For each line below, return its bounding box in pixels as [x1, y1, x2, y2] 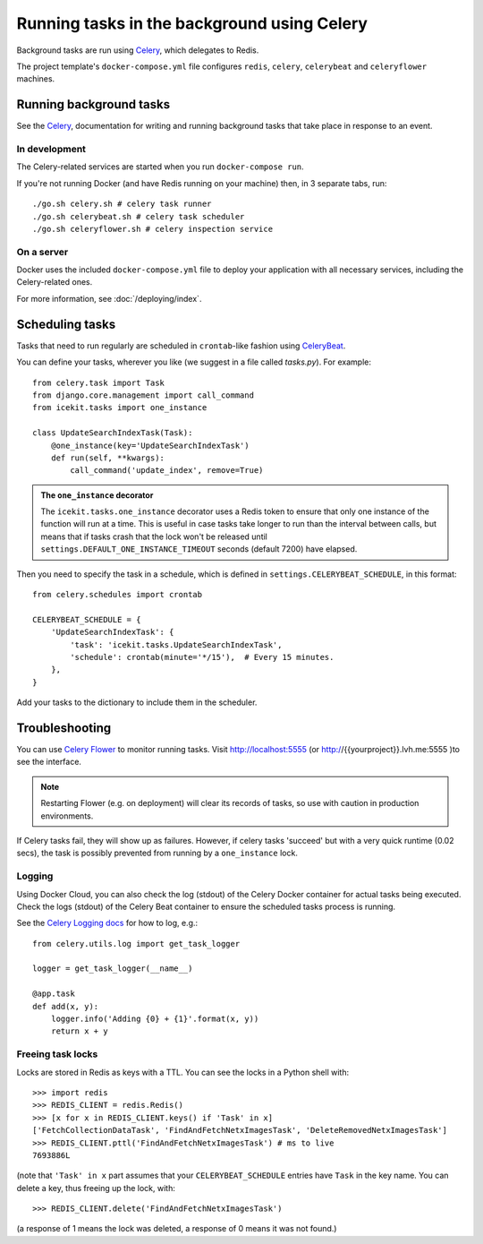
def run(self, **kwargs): [50, 452, 165, 463]
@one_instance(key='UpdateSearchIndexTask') [50, 440, 250, 450]
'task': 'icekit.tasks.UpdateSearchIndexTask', [70, 639, 283, 649]
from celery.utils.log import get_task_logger [32, 939, 241, 948]
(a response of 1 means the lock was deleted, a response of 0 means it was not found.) [16, 1223, 337, 1234]
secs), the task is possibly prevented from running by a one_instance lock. [16, 847, 299, 859]
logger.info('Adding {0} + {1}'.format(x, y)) [50, 1014, 259, 1025]
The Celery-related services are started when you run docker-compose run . [16, 161, 304, 172]
